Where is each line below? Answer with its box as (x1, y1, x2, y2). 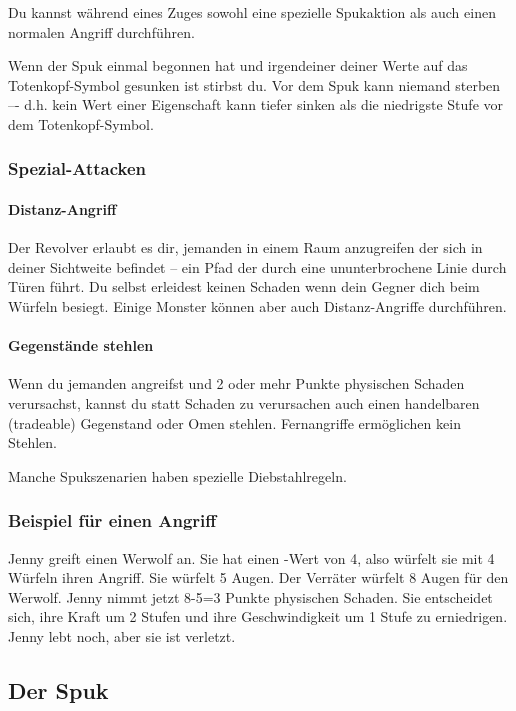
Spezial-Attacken (8, 156, 147, 181)
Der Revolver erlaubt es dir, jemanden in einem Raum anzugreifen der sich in (8, 237, 483, 258)
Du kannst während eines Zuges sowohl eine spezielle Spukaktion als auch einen (8, 2, 496, 22)
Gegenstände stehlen (8, 335, 154, 356)
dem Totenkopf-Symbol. (8, 113, 154, 134)
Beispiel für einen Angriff (8, 508, 217, 533)
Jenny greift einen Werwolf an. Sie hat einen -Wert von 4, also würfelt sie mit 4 (8, 547, 495, 568)
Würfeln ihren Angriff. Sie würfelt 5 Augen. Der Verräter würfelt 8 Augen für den (8, 567, 509, 588)
